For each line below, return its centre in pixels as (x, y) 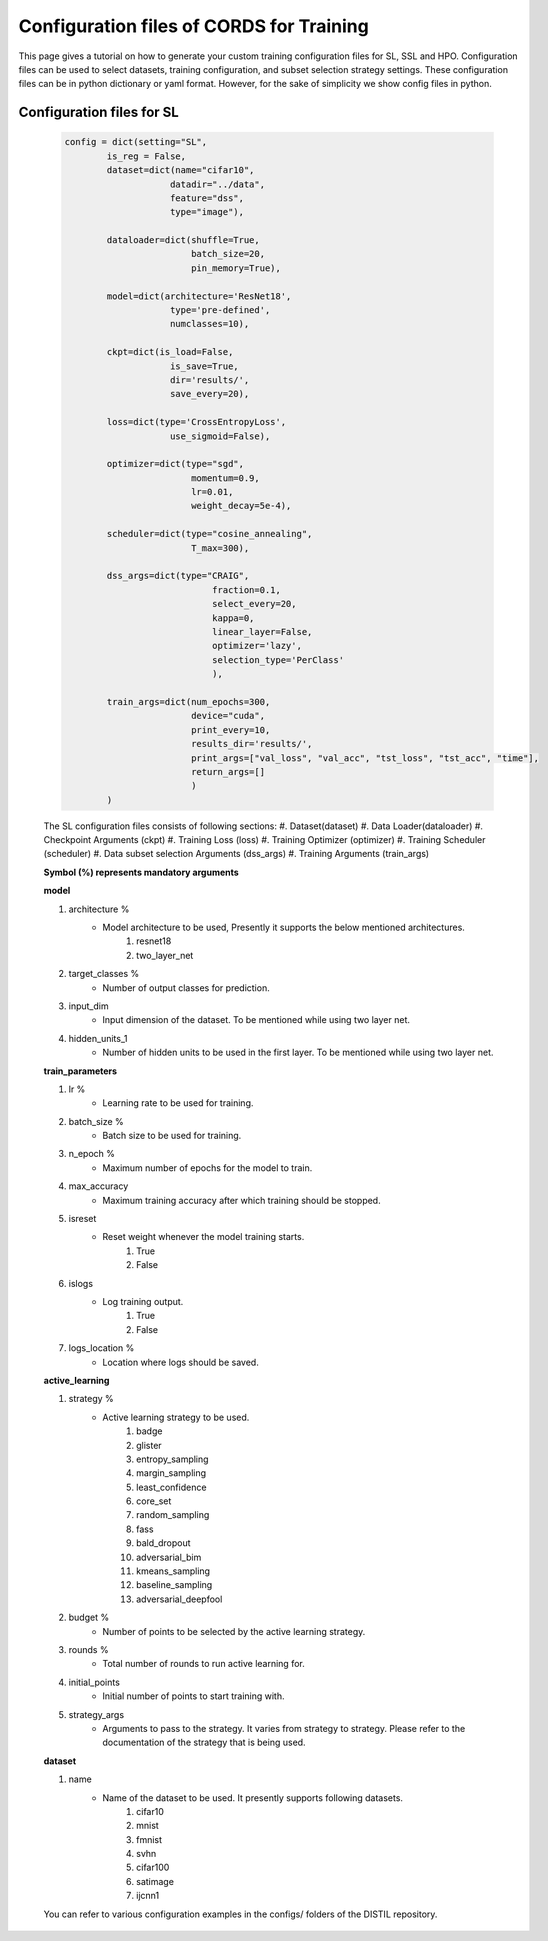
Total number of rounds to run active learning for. (203, 1664)
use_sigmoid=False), (220, 436)
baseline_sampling (174, 1585)
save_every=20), (210, 394)
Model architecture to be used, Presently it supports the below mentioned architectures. (283, 927)
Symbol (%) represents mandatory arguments (141, 872)
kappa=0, (233, 618)
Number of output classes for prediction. (186, 987)
